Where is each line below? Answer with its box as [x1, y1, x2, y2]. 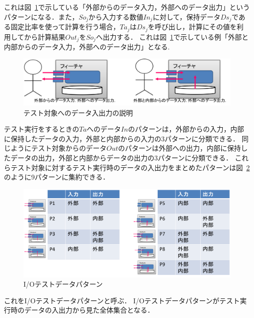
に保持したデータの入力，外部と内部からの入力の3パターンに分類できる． [4, 133, 240, 143]
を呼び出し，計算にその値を [148, 22, 237, 32]
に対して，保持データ [152, 11, 221, 22]
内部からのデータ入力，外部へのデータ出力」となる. [4, 41, 170, 51]
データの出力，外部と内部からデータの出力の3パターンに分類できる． [10, 152, 233, 162]
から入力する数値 [88, 11, 144, 22]
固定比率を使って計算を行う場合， [10, 22, 120, 32]
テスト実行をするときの [4, 124, 79, 134]
